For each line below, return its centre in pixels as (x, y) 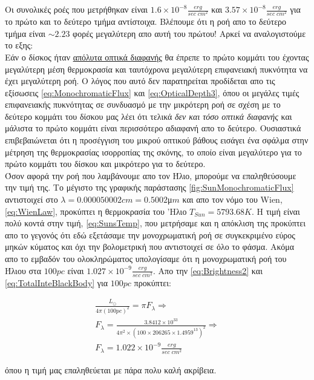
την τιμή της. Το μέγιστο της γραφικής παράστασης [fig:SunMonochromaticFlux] (149, 187)
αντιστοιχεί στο (31, 199)
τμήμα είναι (25, 33)
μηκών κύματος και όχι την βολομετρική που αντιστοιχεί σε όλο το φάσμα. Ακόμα (150, 247)
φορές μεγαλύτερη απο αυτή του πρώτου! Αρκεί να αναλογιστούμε (189, 33)
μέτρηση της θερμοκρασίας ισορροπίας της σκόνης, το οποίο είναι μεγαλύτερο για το (153, 152)
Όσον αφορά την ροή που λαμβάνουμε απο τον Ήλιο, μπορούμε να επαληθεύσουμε (151, 175)
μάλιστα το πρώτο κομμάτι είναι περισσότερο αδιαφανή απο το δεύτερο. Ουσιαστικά (153, 128)
